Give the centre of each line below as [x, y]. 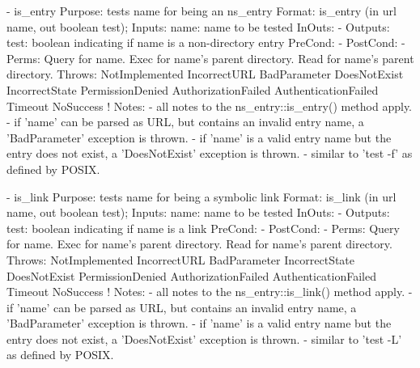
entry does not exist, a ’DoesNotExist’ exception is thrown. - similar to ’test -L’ [204, 338]
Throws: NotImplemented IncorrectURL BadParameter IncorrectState [181, 259]
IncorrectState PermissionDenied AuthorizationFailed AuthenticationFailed [193, 89]
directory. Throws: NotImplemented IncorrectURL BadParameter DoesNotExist [205, 74]
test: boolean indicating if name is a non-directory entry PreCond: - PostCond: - [206, 42]
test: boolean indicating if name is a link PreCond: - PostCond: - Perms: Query [203, 228]
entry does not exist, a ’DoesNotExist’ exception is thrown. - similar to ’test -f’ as [210, 153]
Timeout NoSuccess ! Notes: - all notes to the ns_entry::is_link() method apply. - [210, 292]
